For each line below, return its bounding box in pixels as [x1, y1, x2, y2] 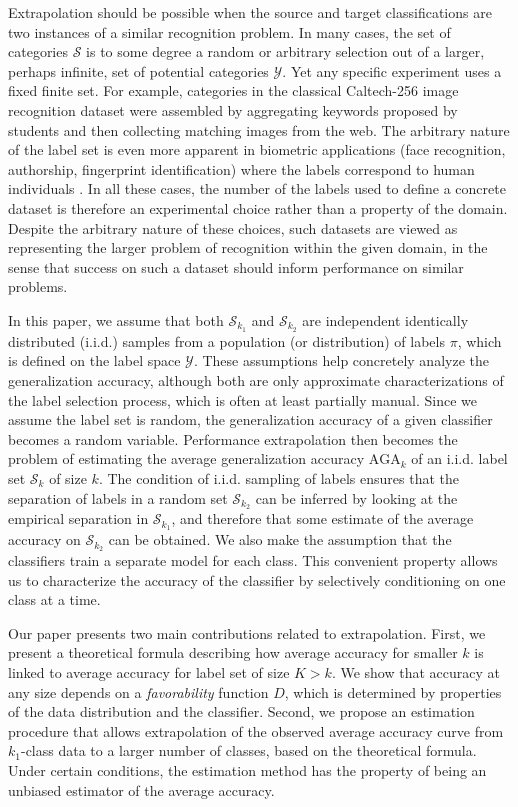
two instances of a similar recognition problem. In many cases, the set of [8, 21, 451, 42]
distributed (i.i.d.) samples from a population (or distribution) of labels [8, 330, 445, 351]
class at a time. [8, 589, 101, 610]
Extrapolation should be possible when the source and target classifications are [8, 2, 492, 22]
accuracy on [8, 529, 81, 550]
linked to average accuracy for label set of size [8, 662, 290, 683]
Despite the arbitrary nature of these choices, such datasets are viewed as [8, 217, 458, 238]
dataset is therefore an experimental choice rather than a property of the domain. [8, 197, 508, 218]
